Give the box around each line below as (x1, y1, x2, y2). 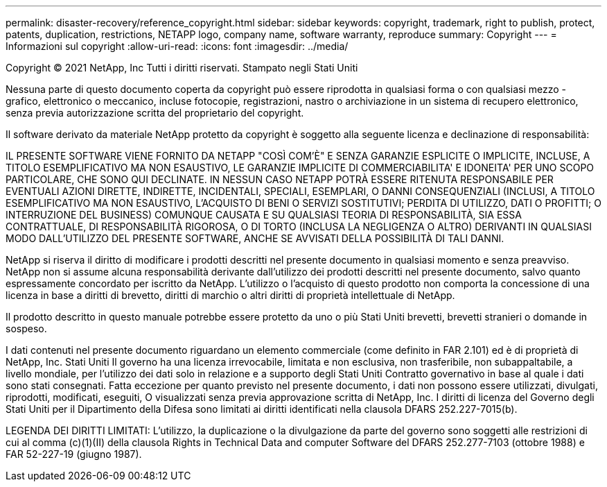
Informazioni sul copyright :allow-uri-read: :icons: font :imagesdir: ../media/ (6, 40, 349, 52)
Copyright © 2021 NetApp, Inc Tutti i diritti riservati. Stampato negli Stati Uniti (6, 62, 358, 74)
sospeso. (6, 323, 47, 334)
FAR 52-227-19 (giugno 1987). (6, 448, 142, 460)
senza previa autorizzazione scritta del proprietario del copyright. (6, 107, 304, 119)
